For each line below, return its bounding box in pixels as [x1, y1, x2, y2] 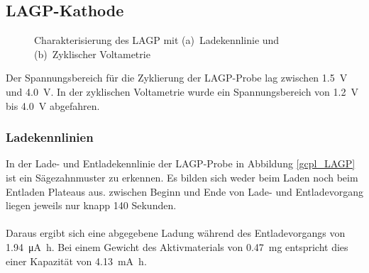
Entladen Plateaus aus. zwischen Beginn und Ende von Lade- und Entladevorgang [6, 184, 363, 199]
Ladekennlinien [6, 128, 94, 146]
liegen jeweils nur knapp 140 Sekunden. [6, 198, 177, 213]
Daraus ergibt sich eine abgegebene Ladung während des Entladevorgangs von [6, 225, 346, 240]
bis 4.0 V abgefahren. [6, 98, 100, 113]
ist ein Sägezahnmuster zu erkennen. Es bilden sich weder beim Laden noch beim [6, 169, 358, 184]
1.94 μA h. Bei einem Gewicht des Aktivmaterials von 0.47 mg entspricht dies [6, 239, 348, 254]
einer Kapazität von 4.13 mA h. [6, 253, 147, 268]
